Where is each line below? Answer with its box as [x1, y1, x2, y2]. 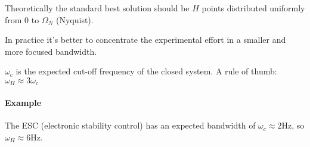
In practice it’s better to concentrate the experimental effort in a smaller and [5, 33, 286, 46]
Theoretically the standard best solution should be [5, 2, 190, 14]
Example [5, 96, 42, 109]
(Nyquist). [56, 13, 94, 26]
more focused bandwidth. [5, 45, 97, 57]
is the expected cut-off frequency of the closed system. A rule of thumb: [15, 65, 277, 77]
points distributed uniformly [201, 2, 305, 14]
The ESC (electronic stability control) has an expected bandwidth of [5, 119, 256, 132]
